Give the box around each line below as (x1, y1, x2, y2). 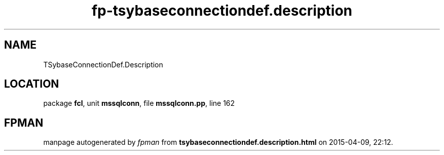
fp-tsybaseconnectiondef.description (91, 2, 353, 19)
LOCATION (4, 77, 59, 91)
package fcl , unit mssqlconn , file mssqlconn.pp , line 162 (43, 99, 235, 108)
